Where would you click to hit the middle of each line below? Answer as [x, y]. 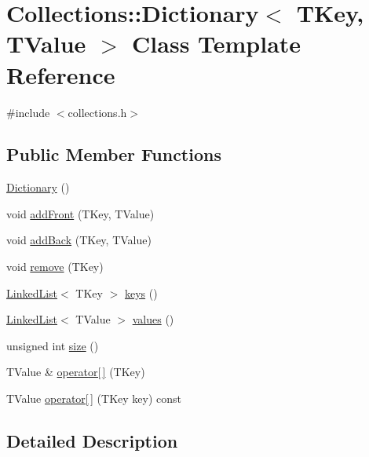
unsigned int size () [53, 345]
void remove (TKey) [55, 267]
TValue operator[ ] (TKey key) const [94, 399]
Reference [61, 74]
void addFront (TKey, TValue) [80, 213]
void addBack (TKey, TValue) [79, 240]
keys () [141, 292]
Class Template [217, 44]
